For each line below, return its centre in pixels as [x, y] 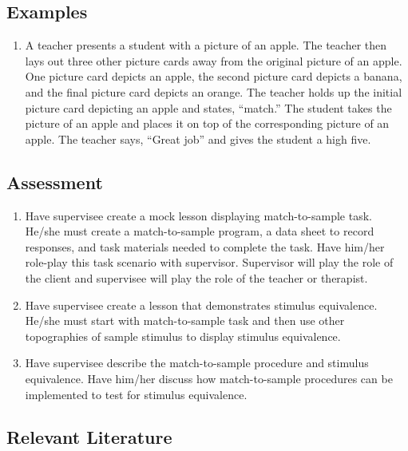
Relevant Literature [89, 437]
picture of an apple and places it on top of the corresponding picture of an [207, 123]
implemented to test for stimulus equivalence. [136, 394]
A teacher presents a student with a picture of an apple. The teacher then [206, 45]
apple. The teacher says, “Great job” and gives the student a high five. [198, 138]
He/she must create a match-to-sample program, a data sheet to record [200, 231]
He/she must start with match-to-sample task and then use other [185, 320]
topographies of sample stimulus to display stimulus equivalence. [183, 336]
